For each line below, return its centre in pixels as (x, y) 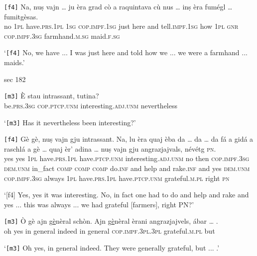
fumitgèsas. (21, 16)
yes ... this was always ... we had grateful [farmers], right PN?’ (99, 204)
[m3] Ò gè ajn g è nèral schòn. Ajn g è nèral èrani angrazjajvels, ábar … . (111, 221)
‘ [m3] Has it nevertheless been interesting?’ (70, 122)
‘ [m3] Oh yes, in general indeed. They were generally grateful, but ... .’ (112, 247)
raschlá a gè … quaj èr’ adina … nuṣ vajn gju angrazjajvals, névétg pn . (110, 148)
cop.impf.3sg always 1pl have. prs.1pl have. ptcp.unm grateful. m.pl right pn (117, 178)
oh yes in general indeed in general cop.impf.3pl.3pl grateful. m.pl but (110, 231)
